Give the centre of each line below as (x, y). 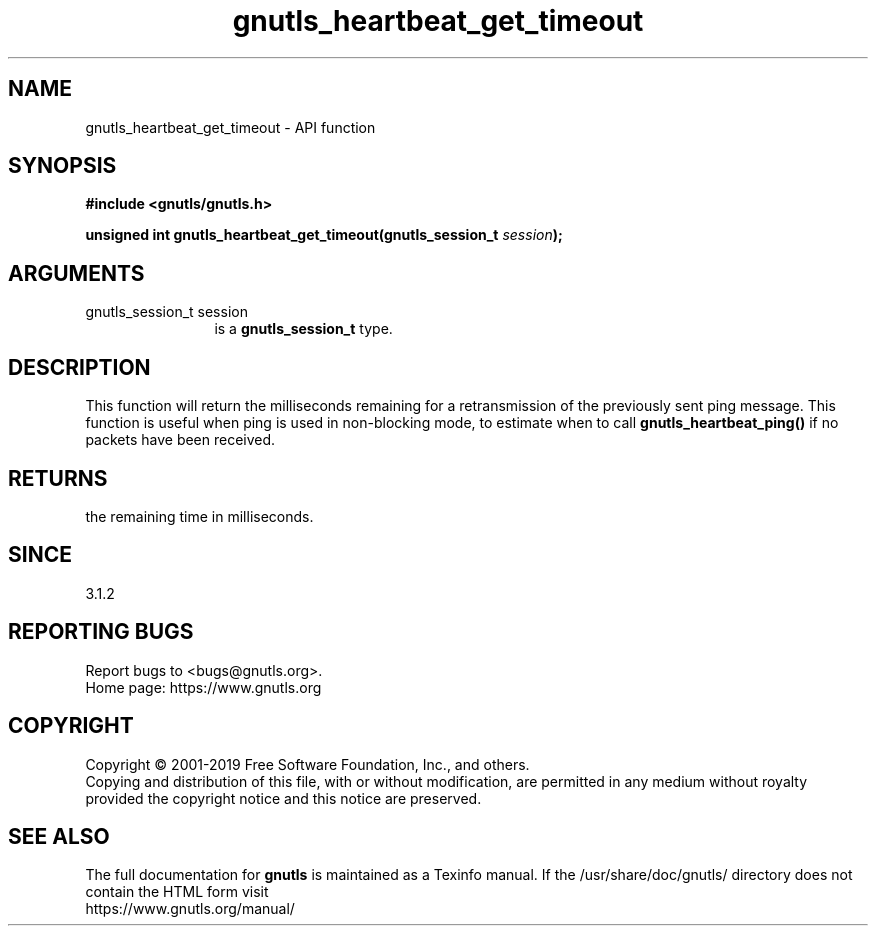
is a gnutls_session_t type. (303, 329)
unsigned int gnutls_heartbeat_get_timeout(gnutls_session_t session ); (324, 235)
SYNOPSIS (62, 166)
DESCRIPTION (79, 367)
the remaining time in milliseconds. (199, 516)
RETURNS (58, 478)
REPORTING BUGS (101, 632)
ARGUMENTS (76, 273)
